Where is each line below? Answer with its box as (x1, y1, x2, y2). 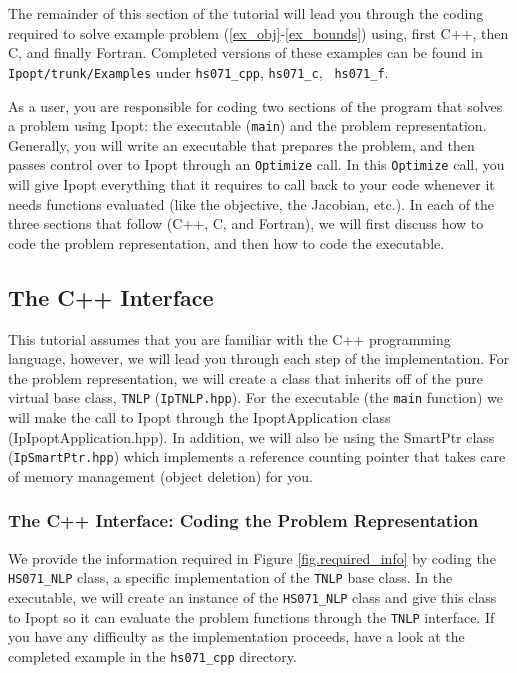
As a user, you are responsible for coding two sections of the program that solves (8, 95, 503, 116)
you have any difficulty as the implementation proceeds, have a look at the (8, 626, 465, 647)
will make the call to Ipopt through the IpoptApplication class (8, 407, 391, 428)
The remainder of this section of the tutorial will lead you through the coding (8, 3, 484, 23)
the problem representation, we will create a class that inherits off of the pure (8, 367, 483, 388)
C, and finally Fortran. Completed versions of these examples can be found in (8, 42, 483, 63)
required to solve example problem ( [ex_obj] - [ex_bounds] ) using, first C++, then (8, 22, 509, 43)
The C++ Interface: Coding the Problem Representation (8, 508, 479, 533)
